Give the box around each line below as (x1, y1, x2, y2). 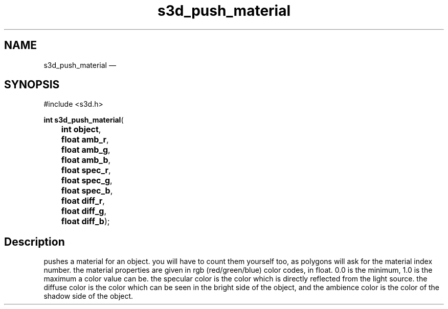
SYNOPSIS (4, 78, 60, 91)
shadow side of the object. (43, 292, 133, 301)
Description (4, 235, 65, 248)
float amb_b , (61, 155, 111, 165)
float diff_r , (61, 196, 105, 206)
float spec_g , (61, 175, 113, 186)
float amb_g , (61, 145, 110, 155)
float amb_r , (61, 134, 109, 145)
